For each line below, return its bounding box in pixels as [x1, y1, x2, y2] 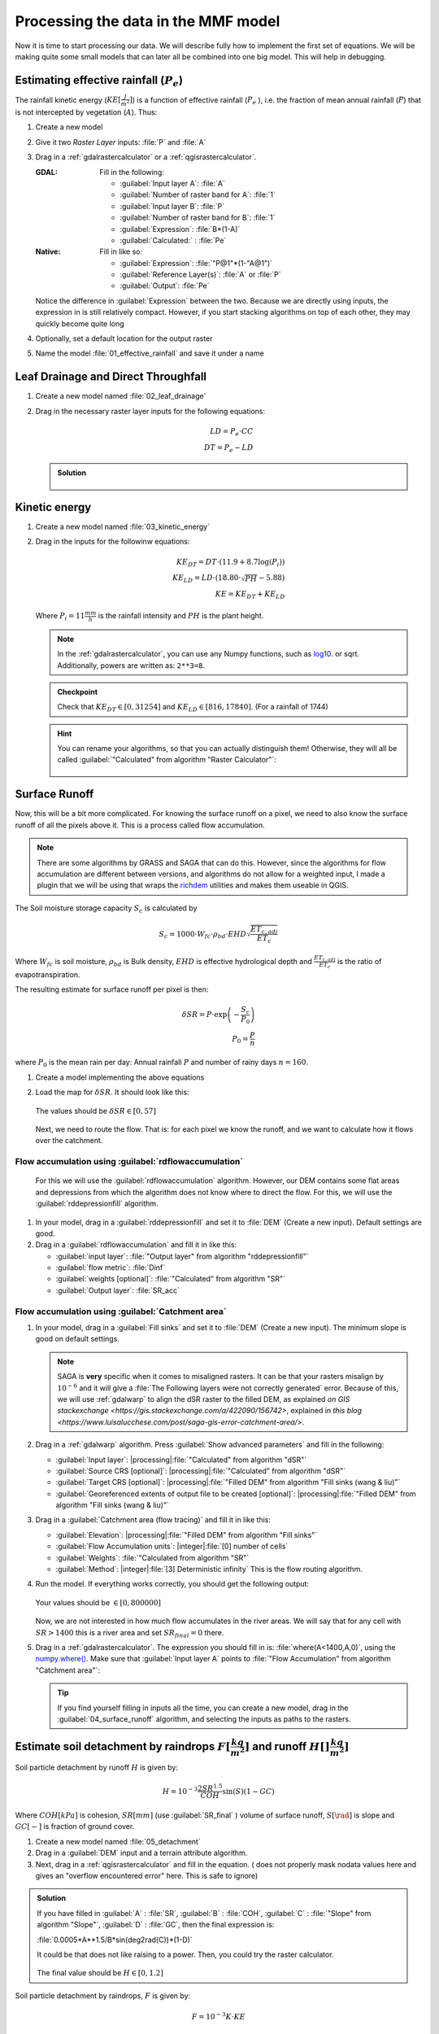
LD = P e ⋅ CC [210, 426, 254, 438]
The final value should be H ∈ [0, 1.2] [37, 1968, 164, 1978]
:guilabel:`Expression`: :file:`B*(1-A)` [120, 224, 241, 234]
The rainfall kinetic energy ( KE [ [15, 94, 122, 105]
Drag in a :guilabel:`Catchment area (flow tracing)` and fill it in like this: [35, 1515, 272, 1525]
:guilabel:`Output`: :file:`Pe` [120, 281, 210, 290]
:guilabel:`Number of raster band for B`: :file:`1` [120, 212, 276, 223]
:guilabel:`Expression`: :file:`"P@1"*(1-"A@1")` [120, 258, 272, 268]
